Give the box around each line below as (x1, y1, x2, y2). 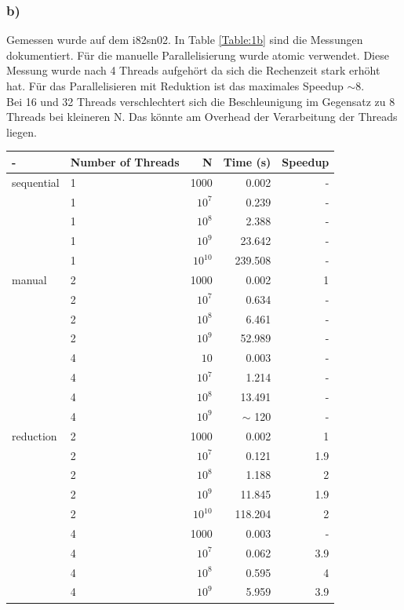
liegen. (6, 123, 37, 140)
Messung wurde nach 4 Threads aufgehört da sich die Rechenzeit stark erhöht (6, 62, 380, 79)
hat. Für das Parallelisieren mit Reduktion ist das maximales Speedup (6, 78, 344, 93)
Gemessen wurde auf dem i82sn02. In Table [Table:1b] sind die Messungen (6, 31, 363, 48)
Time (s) (223, 153, 271, 170)
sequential (12, 174, 60, 190)
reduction (12, 427, 57, 444)
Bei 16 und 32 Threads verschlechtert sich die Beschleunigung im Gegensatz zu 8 (6, 93, 395, 109)
